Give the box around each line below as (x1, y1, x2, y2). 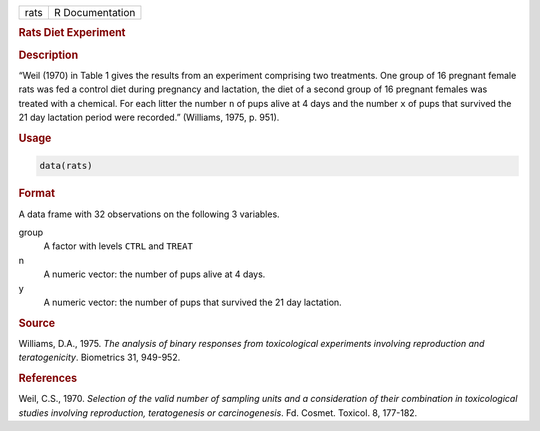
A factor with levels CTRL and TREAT (43, 240, 194, 252)
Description (18, 48, 79, 62)
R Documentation (53, 6, 136, 19)
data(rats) (39, 160, 93, 172)
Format (18, 186, 55, 200)
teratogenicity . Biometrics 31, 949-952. (18, 351, 181, 364)
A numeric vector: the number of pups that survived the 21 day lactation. (43, 296, 342, 308)
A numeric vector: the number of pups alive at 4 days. (43, 268, 266, 280)
